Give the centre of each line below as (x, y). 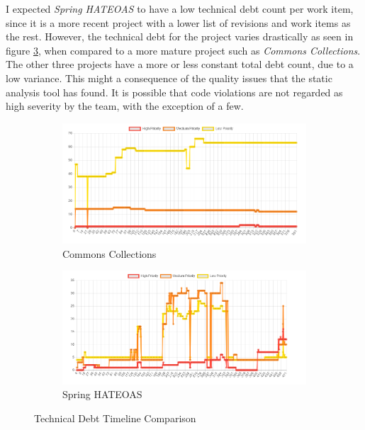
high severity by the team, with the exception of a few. (125, 106)
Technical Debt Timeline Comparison (115, 418)
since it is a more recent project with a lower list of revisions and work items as (178, 22)
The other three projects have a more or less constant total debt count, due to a (180, 64)
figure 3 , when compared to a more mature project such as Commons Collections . (183, 50)
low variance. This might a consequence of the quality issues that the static (169, 78)
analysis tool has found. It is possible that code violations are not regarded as (174, 92)
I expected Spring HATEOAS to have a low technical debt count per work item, (180, 9)
